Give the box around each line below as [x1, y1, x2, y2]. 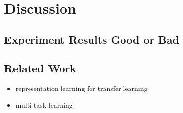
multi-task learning [15, 99, 73, 110]
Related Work [4, 60, 77, 75]
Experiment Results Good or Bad [4, 31, 179, 46]
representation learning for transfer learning [15, 83, 148, 93]
